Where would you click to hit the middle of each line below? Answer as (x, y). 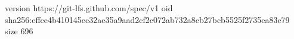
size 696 (19, 31)
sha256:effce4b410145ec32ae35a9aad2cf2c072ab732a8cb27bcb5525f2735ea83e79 (147, 19)
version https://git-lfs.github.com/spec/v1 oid (89, 8)
